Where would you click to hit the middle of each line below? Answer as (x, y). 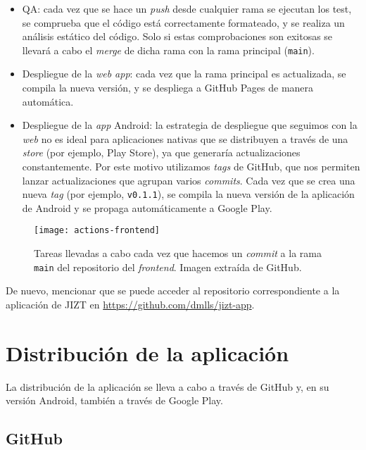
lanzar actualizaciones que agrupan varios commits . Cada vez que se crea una (189, 180)
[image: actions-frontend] (97, 231)
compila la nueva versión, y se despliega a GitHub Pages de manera (168, 88)
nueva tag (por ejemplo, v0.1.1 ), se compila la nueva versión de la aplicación (188, 194)
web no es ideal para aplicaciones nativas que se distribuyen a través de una (185, 138)
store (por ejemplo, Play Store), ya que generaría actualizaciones (161, 152)
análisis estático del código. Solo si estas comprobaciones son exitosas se (177, 36)
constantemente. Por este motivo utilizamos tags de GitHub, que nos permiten (191, 166)
